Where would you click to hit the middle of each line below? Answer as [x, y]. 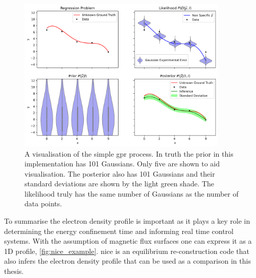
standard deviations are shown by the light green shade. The [120, 184]
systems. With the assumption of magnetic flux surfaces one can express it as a [128, 241]
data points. [43, 204]
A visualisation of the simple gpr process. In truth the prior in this [129, 153]
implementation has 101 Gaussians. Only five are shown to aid [122, 164]
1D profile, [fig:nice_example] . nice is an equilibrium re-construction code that [127, 251]
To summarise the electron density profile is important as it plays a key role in [127, 221]
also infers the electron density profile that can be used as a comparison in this [127, 261]
